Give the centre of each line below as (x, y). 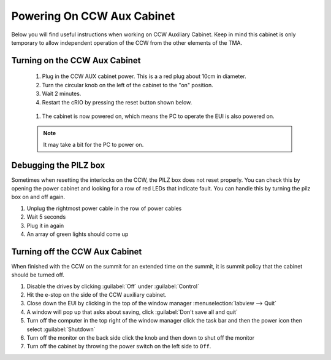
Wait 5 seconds (46, 217)
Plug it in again (45, 225)
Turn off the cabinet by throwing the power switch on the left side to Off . (119, 346)
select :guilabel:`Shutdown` (61, 329)
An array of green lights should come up (78, 234)
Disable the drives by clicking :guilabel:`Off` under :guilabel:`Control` (113, 286)
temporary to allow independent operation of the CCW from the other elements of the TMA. (127, 42)
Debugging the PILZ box (58, 165)
